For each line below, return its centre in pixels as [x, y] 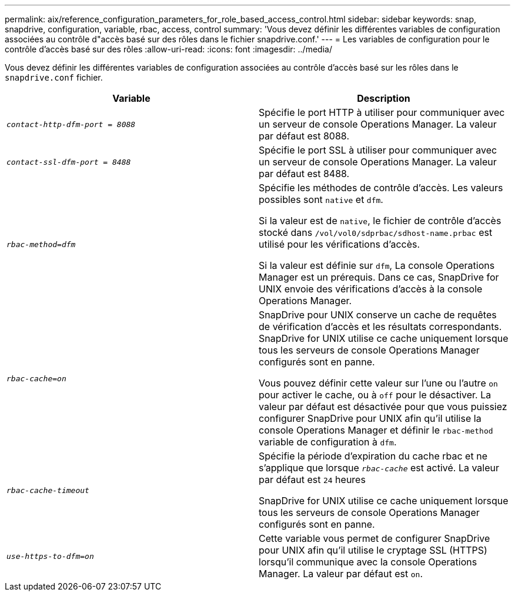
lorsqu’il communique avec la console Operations [368, 562]
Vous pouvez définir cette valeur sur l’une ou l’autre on [378, 383]
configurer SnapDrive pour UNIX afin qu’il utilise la [370, 418]
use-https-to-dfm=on [50, 556]
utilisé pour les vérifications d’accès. [340, 244]
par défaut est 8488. [304, 174]
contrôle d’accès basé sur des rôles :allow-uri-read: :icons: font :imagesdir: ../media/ [168, 49]
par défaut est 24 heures [312, 480]
